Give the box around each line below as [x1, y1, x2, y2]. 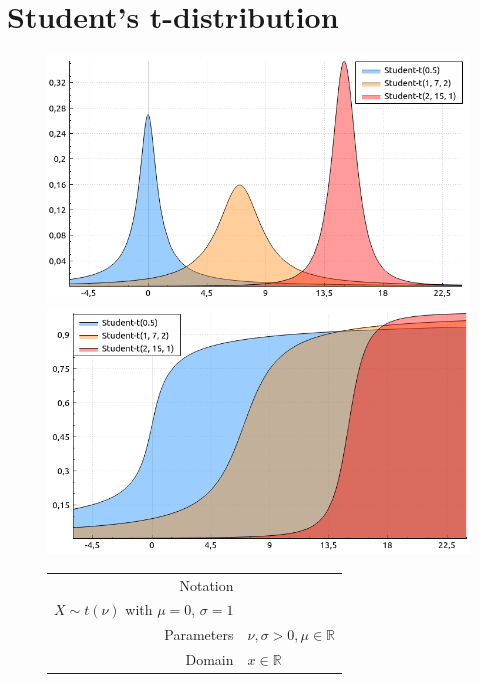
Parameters [164, 624, 234, 645]
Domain [185, 649, 234, 670]
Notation [179, 574, 234, 595]
